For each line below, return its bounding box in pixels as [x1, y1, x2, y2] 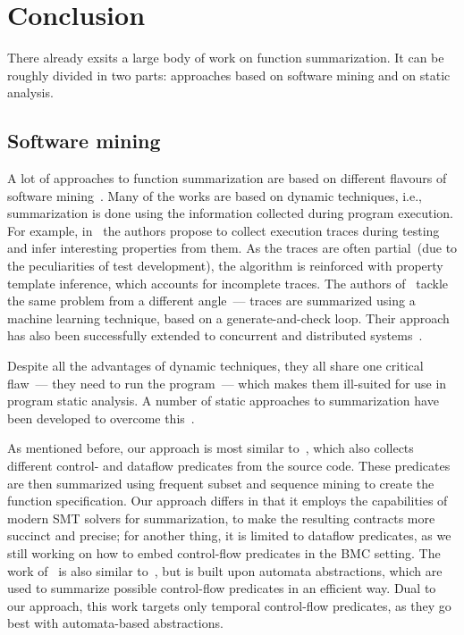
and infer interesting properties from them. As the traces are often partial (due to [7, 238, 458, 257]
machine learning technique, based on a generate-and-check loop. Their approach [7, 308, 450, 327]
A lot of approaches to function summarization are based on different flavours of [7, 169, 447, 188]
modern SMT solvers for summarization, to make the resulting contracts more [7, 508, 435, 527]
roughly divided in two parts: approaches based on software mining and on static [7, 65, 451, 84]
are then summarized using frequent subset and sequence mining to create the [7, 473, 434, 492]
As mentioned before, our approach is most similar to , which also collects [7, 439, 414, 457]
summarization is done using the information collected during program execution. [7, 204, 454, 222]
